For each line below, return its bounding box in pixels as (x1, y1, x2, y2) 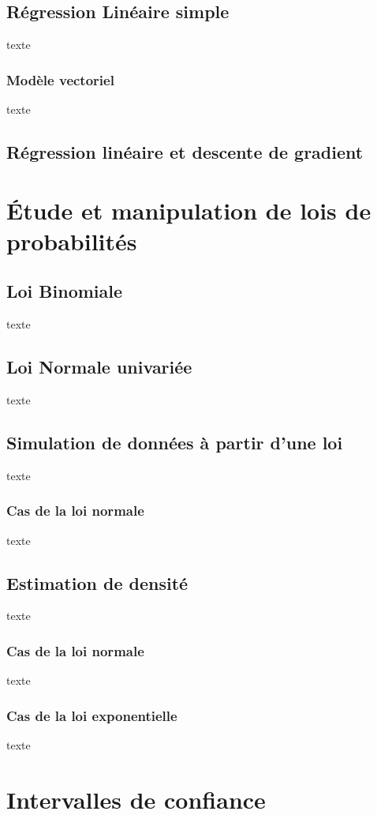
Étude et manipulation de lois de (6, 193, 371, 226)
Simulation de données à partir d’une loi (6, 430, 343, 454)
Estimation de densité (6, 570, 188, 595)
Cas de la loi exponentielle (6, 705, 177, 725)
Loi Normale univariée (6, 355, 192, 379)
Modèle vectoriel (6, 69, 114, 89)
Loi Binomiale (6, 279, 123, 303)
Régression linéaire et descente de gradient (6, 140, 364, 163)
